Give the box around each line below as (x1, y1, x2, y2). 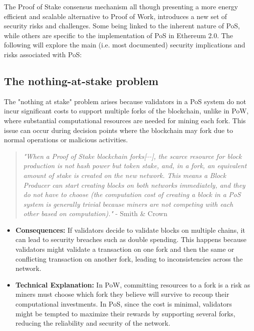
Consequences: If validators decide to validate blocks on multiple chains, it (15, 224, 246, 235)
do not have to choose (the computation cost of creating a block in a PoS (23, 189, 241, 199)
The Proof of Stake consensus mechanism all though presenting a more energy (4, 1, 238, 11)
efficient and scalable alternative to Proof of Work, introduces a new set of (4, 11, 227, 21)
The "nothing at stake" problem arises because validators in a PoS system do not (4, 96, 247, 106)
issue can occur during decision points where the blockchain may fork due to (4, 125, 233, 135)
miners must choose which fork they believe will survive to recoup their (15, 289, 230, 299)
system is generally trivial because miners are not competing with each (23, 199, 233, 209)
